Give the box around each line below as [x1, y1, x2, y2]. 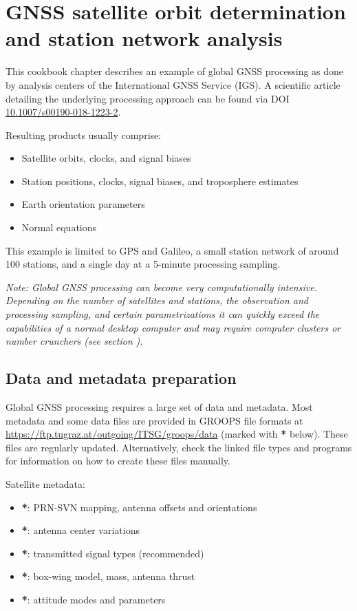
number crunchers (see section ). [6, 334, 143, 348]
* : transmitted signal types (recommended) [21, 546, 204, 560]
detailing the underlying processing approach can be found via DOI [6, 91, 290, 105]
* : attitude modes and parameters [21, 592, 166, 606]
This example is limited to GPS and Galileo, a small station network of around [6, 243, 339, 257]
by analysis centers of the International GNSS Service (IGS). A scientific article [6, 77, 340, 92]
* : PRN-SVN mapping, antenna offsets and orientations [21, 500, 257, 514]
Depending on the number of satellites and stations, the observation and [6, 293, 308, 308]
